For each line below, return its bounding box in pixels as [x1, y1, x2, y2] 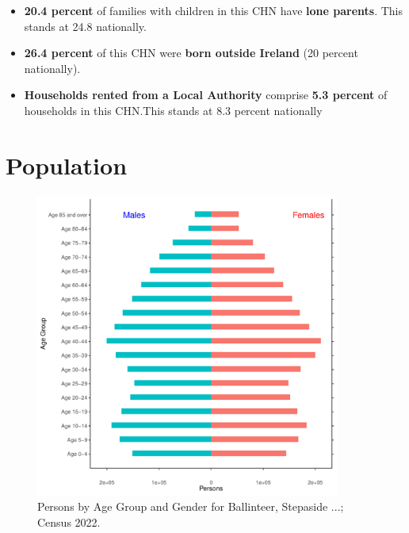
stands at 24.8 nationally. [24, 17, 147, 34]
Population [6, 148, 128, 181]
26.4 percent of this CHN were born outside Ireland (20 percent [24, 44, 358, 61]
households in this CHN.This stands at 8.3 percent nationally [24, 102, 323, 118]
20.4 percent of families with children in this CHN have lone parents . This [24, 2, 403, 18]
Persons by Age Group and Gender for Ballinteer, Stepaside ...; [37, 498, 344, 515]
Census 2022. [37, 513, 101, 530]
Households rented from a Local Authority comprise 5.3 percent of [24, 86, 388, 103]
